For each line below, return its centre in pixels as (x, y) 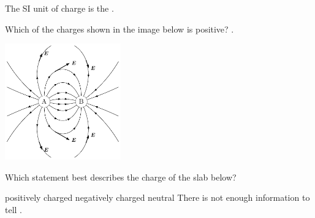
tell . (13, 209)
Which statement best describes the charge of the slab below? (121, 177)
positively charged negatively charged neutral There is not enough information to (157, 197)
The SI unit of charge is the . (59, 8)
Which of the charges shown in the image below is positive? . (120, 29)
